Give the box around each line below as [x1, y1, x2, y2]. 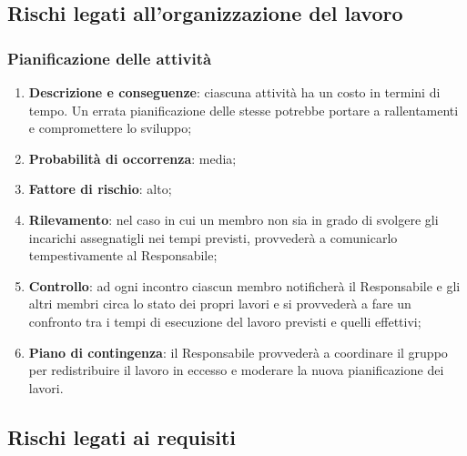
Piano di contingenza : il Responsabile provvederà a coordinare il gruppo [28, 342, 448, 361]
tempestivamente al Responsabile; [28, 246, 218, 265]
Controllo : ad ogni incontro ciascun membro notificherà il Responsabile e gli [28, 276, 461, 295]
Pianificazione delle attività [7, 46, 212, 69]
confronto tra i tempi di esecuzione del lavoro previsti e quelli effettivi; [28, 311, 421, 330]
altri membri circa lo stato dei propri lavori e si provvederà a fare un [28, 294, 411, 313]
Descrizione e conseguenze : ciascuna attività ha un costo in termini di [28, 83, 441, 101]
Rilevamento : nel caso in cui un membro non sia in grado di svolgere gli [28, 209, 439, 228]
